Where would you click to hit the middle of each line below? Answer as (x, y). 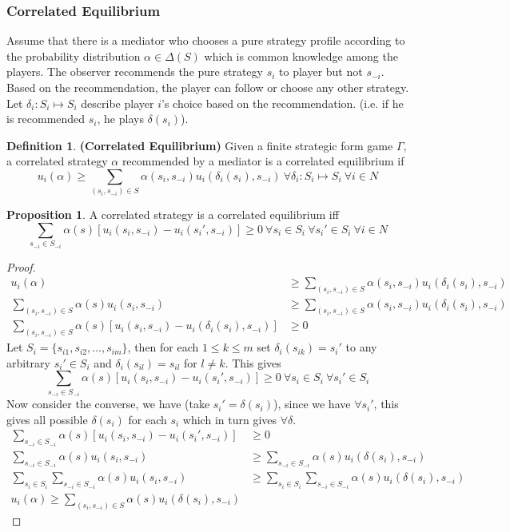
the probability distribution (74, 56)
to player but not (321, 71)
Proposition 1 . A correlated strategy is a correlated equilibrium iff (173, 214)
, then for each (163, 347)
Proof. (21, 266)
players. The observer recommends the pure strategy (135, 71)
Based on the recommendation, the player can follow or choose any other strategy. (208, 87)
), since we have (312, 404)
